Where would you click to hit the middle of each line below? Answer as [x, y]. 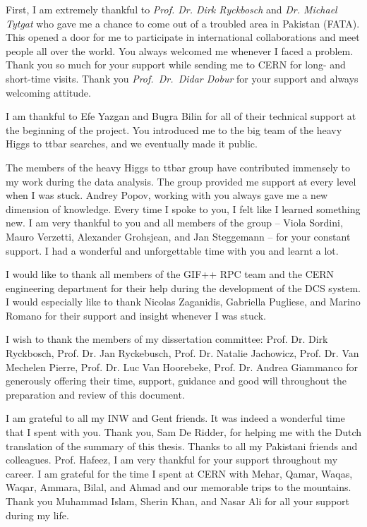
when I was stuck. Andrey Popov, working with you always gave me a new [167, 195]
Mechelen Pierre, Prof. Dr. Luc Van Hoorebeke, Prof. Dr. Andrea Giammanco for [182, 367]
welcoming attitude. [48, 92]
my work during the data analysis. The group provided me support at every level [181, 181]
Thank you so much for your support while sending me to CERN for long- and [176, 65]
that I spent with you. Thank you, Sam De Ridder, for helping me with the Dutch [183, 432]
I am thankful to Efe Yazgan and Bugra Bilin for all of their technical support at [181, 116]
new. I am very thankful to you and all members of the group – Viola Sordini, [174, 223]
